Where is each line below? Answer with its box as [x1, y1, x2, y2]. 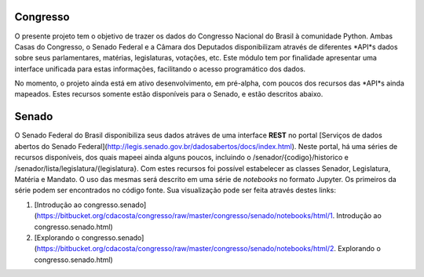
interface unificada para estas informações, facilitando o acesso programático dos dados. [14, 64, 306, 74]
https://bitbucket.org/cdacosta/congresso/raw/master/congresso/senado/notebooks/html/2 [36, 244, 334, 253]
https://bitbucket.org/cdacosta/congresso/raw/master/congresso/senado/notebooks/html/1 [36, 211, 333, 221]
